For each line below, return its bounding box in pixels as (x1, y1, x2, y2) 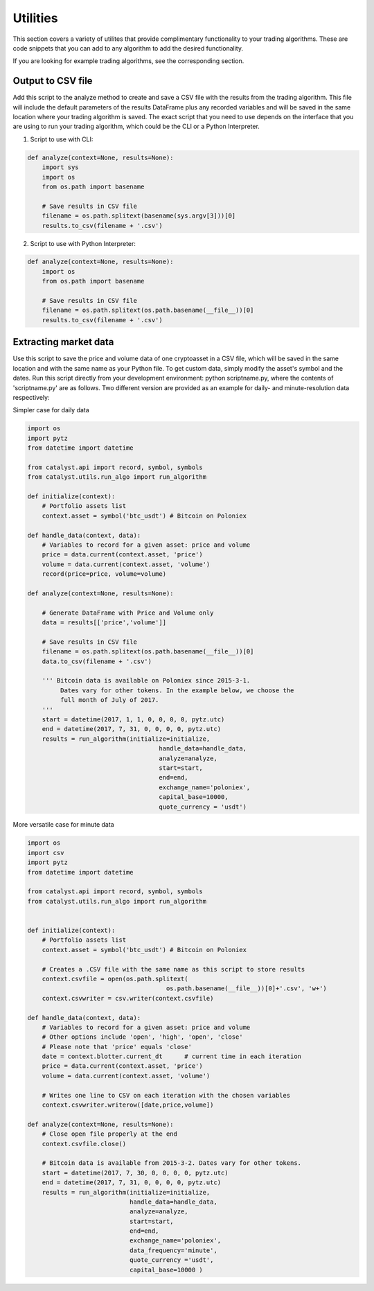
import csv (27, 849, 64, 857)
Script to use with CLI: (30, 135, 93, 143)
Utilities (12, 10, 58, 26)
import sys (42, 164, 79, 171)
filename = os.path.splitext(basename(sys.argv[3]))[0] (42, 212, 236, 220)
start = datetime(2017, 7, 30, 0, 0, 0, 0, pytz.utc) (42, 1168, 229, 1177)
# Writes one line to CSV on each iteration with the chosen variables (42, 1091, 291, 1099)
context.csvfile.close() (42, 1140, 127, 1148)
